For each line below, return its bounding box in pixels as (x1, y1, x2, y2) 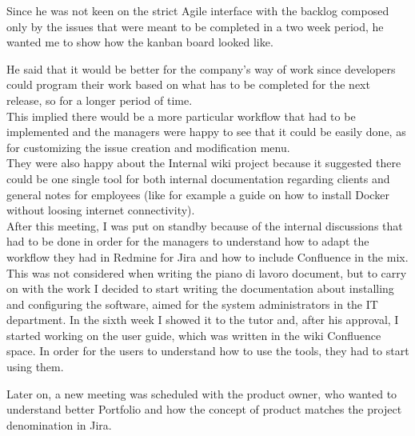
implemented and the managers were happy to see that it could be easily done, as (6, 123, 406, 140)
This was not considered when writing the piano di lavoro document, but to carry (6, 264, 407, 281)
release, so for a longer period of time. (6, 91, 193, 108)
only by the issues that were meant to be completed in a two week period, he (6, 18, 384, 34)
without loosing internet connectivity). (6, 202, 195, 218)
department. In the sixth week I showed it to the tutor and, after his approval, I (6, 311, 399, 328)
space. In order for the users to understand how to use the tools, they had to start (6, 342, 409, 359)
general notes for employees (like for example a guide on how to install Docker (6, 186, 389, 202)
